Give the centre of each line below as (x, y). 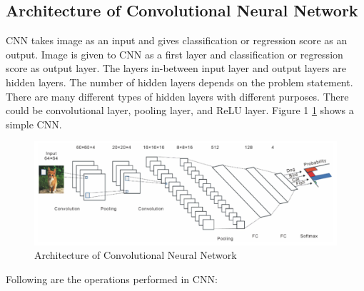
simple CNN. (34, 124)
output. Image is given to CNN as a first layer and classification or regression (175, 54)
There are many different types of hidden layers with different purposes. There (177, 96)
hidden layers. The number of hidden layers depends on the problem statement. (180, 82)
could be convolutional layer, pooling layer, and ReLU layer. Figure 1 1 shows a (180, 110)
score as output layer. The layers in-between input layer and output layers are (176, 68)
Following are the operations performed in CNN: (112, 279)
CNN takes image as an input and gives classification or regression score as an (177, 40)
